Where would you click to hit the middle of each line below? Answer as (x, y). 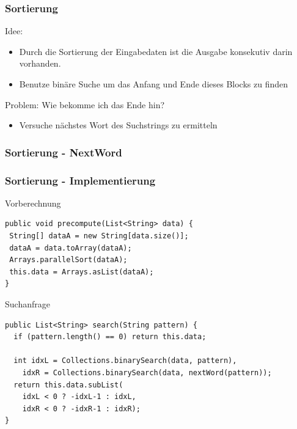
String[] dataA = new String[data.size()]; (99, 236)
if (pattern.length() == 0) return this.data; (110, 337)
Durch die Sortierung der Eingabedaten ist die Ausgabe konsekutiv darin (156, 51)
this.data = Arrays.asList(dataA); (82, 272)
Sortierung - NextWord (64, 152)
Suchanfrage (28, 304)
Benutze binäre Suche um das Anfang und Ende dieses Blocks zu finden (154, 84)
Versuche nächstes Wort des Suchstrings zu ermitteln (118, 125)
